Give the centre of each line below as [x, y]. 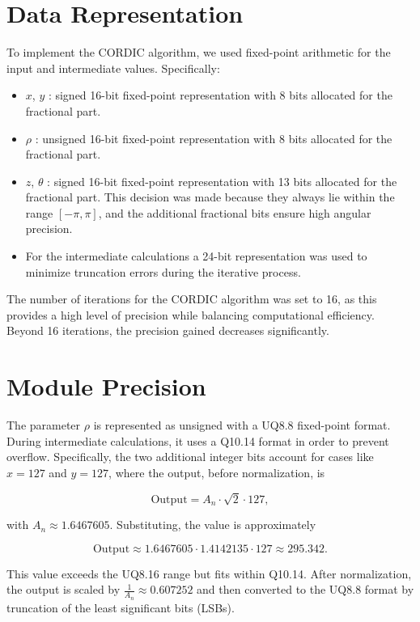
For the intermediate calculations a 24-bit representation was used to [196, 256]
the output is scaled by [64, 589]
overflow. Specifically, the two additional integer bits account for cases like [190, 457]
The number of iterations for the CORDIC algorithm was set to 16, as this [192, 299]
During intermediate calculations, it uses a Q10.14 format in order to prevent [198, 440]
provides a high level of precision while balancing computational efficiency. [191, 314]
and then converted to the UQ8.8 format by [305, 589]
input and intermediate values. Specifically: [113, 68]
